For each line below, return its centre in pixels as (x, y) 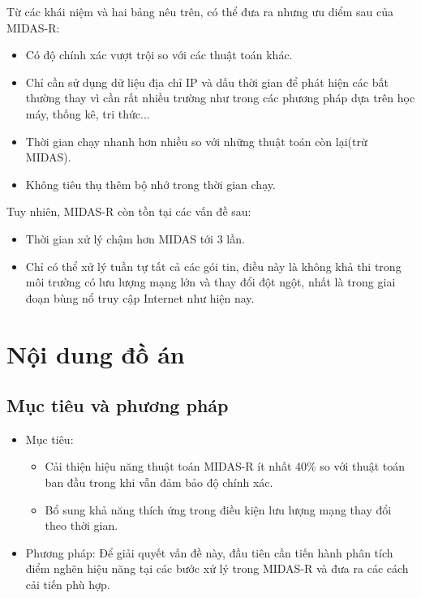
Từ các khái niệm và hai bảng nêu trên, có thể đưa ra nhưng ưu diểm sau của (200, 11)
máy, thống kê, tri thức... (88, 113)
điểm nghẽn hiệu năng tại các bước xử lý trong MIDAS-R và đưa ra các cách (217, 568)
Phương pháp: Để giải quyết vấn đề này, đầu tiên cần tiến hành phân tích (209, 552)
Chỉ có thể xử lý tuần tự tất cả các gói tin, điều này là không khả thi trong (213, 266)
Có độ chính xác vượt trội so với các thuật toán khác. (159, 55)
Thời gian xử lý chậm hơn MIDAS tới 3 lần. (135, 238)
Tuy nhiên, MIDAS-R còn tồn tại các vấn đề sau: (129, 211)
